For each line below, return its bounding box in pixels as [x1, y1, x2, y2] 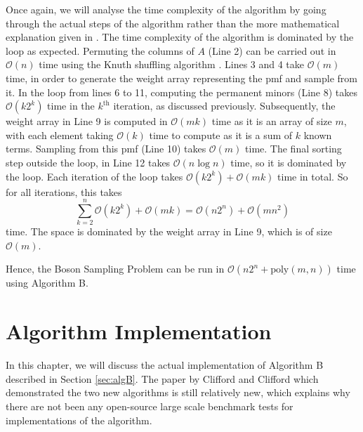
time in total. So [277, 169, 348, 183]
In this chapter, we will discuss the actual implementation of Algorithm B [6, 358, 324, 372]
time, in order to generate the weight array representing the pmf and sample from [6, 70, 357, 85]
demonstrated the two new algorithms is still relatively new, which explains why [6, 385, 350, 400]
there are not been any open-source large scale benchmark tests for [6, 398, 293, 413]
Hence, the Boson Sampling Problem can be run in [6, 261, 225, 276]
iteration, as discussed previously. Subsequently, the [113, 98, 336, 113]
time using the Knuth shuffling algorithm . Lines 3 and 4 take [39, 57, 305, 72]
